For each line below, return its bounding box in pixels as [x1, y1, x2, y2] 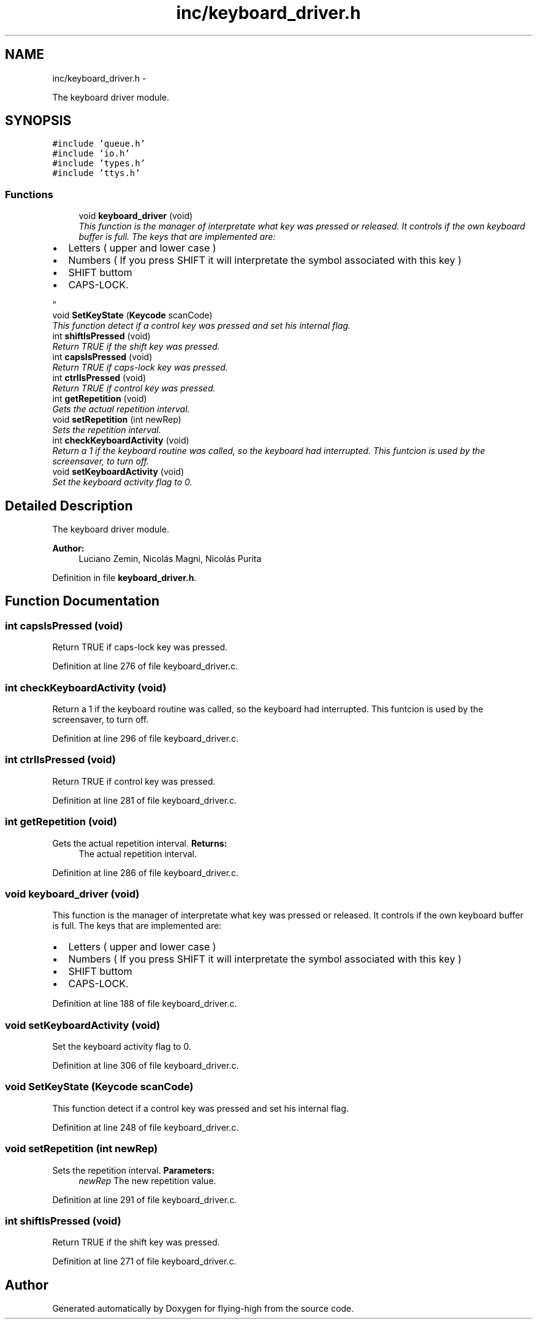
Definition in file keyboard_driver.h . [52, 572, 197, 583]
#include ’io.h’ [52, 148, 130, 159]
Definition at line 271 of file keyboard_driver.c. [52, 1256, 237, 1267]
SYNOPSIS [5, 113, 72, 129]
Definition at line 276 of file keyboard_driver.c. [52, 661, 238, 672]
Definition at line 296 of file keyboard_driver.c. [52, 733, 239, 744]
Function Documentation [5, 593, 159, 609]
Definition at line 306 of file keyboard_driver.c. [52, 1060, 239, 1071]
